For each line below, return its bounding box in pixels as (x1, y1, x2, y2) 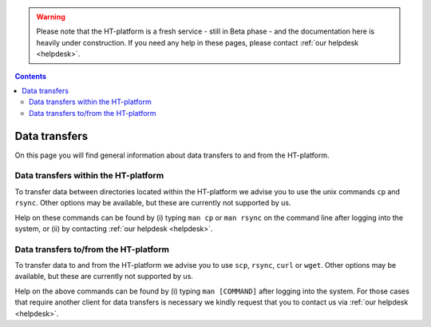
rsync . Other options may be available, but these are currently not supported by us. (14, 198, 291, 208)
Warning (36, 12, 65, 22)
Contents (14, 71, 47, 81)
